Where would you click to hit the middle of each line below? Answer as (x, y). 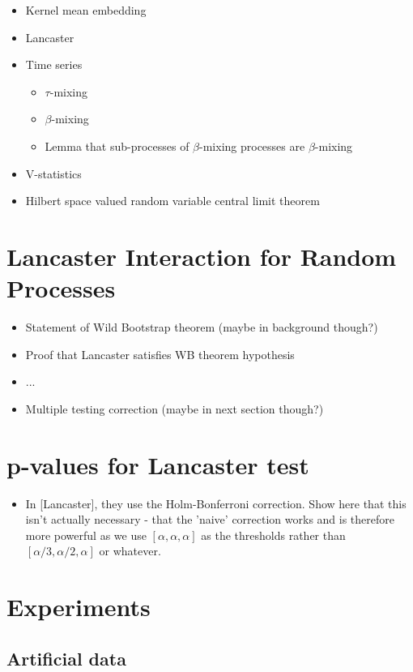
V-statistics (53, 173)
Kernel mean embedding (86, 10)
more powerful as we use (86, 535)
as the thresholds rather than (273, 535)
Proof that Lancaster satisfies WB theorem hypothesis (160, 354)
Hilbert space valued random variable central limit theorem (172, 201)
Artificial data (66, 658)
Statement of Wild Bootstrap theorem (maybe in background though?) (202, 327)
